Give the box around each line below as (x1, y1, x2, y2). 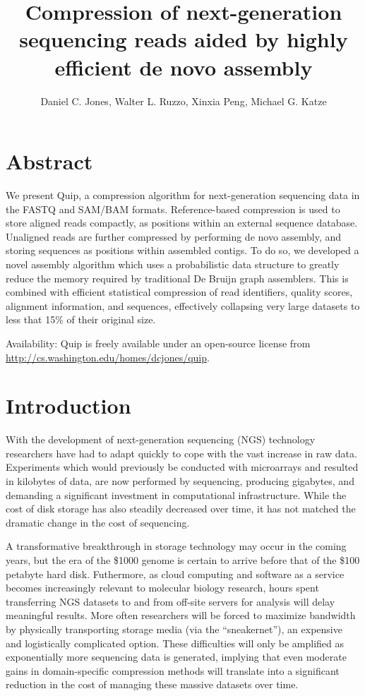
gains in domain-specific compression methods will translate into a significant (6, 663, 340, 678)
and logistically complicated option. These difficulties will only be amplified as (6, 635, 345, 650)
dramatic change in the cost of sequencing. (6, 515, 190, 529)
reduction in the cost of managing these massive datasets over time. (6, 677, 299, 692)
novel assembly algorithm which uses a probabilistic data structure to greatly (6, 257, 340, 271)
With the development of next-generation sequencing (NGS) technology (6, 432, 316, 447)
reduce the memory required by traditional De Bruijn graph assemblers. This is (6, 270, 349, 285)
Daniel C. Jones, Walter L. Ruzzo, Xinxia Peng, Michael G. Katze (40, 93, 327, 108)
